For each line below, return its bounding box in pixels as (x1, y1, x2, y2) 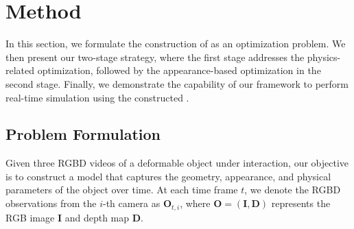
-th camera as (102, 196, 161, 210)
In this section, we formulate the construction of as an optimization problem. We (5, 36, 346, 51)
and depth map (64, 210, 130, 224)
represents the (271, 196, 331, 210)
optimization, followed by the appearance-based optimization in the (37, 63, 321, 77)
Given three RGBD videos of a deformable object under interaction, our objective (5, 156, 349, 170)
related (5, 63, 35, 77)
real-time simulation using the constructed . (5, 90, 189, 104)
